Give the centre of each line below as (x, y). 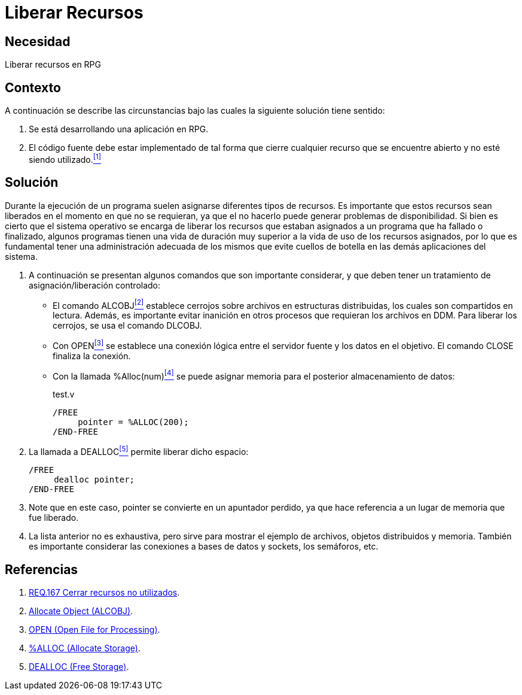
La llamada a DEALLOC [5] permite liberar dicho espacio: (139, 451)
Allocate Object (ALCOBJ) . (81, 611)
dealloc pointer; (94, 480)
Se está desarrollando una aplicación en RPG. (119, 129)
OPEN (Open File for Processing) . (94, 629)
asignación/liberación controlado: (95, 285)
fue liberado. (54, 518)
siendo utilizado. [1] (65, 159)
